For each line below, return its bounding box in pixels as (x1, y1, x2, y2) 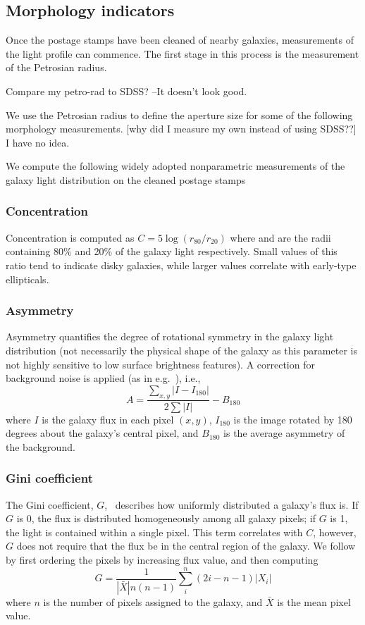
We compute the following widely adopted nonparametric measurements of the (6, 159, 345, 173)
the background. (6, 439, 75, 454)
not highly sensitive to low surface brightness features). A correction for (6, 357, 315, 371)
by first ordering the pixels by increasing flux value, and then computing (6, 552, 318, 567)
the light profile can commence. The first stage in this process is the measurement (6, 46, 359, 61)
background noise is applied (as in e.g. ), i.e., (6, 371, 201, 385)
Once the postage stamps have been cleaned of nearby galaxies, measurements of (6, 32, 354, 47)
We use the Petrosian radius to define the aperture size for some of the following (6, 107, 353, 122)
